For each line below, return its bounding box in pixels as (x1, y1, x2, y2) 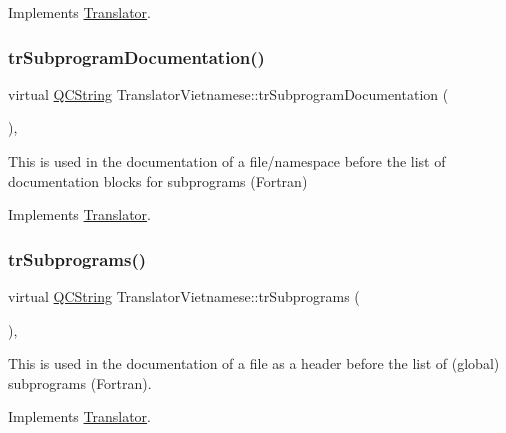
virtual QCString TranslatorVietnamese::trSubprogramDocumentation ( (8, 83, 449, 104)
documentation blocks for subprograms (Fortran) (8, 170, 308, 191)
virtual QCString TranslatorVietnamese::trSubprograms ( (8, 286, 360, 306)
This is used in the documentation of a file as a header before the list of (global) (8, 353, 500, 374)
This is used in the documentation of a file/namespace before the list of (8, 151, 446, 171)
